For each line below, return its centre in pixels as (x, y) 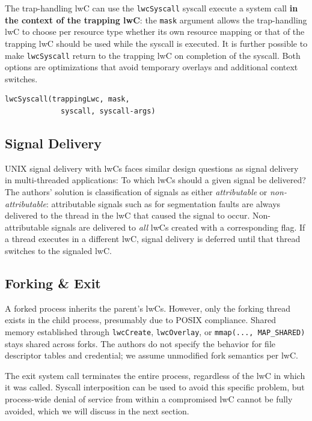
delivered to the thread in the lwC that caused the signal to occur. (127, 215)
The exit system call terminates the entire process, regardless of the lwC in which (155, 375)
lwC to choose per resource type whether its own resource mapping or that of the (155, 32)
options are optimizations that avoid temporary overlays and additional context (151, 67)
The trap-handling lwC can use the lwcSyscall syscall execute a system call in (151, 8)
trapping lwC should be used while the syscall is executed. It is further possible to (156, 43)
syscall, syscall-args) (108, 111)
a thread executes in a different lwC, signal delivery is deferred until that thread (153, 239)
